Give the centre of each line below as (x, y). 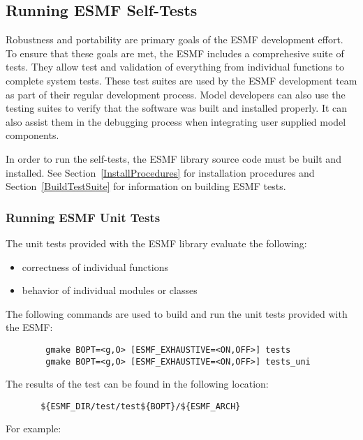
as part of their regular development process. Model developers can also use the (176, 94)
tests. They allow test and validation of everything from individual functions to (175, 67)
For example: (34, 428)
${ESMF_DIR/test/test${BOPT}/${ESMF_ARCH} (141, 406)
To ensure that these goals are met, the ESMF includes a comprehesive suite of (175, 53)
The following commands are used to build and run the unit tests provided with (177, 313)
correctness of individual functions (95, 266)
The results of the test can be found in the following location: (137, 384)
